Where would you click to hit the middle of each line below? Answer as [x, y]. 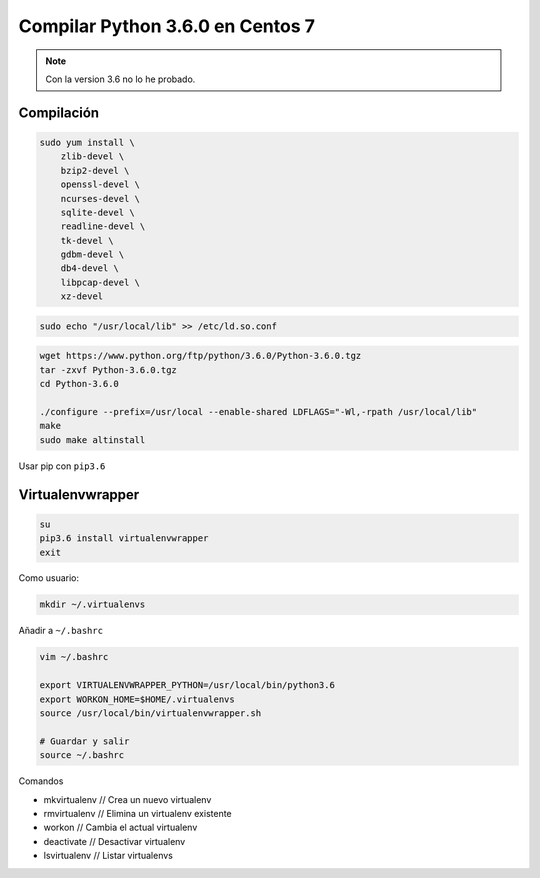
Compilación [59, 112]
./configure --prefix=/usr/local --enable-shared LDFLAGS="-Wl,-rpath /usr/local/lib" [258, 411]
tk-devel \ [87, 240]
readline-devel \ [103, 226]
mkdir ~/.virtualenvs [92, 604]
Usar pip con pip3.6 [62, 466]
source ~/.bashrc [82, 755]
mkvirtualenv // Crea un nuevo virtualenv [127, 799]
